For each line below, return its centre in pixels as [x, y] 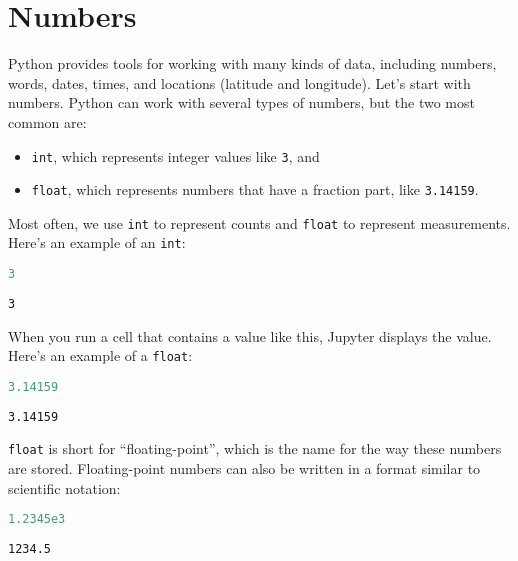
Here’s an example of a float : [100, 355]
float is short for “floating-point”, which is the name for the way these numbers [255, 448]
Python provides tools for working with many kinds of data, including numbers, [252, 63]
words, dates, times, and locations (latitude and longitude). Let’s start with [239, 82]
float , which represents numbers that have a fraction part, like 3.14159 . [255, 189]
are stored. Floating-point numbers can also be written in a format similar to [244, 468]
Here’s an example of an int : [97, 242]
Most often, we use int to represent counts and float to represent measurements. [259, 222]
